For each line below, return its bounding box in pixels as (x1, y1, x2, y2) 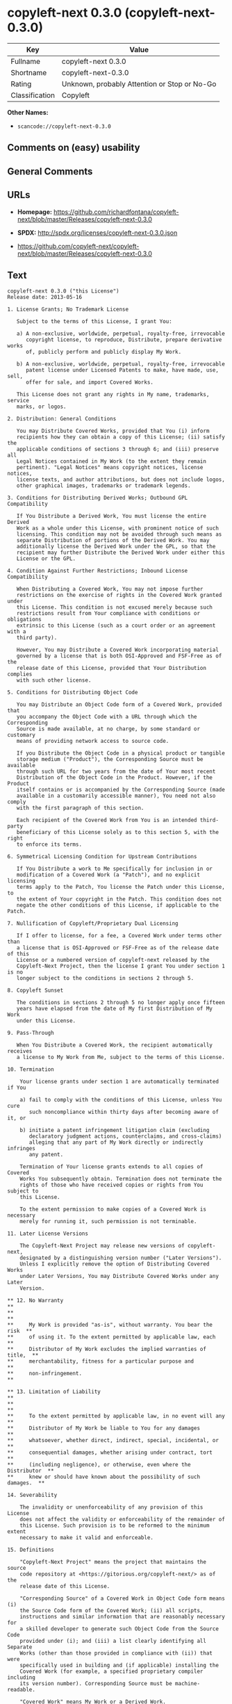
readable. (7, 1687, 36, 1694)
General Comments (7, 165, 93, 177)
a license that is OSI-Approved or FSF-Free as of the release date (16, 944, 219, 951)
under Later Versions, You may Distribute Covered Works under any (19, 1273, 219, 1280)
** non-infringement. (7, 1370, 82, 1377)
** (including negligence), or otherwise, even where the (7, 1461, 191, 1468)
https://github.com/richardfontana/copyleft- (53, 207, 179, 216)
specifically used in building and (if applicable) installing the (19, 1662, 219, 1669)
